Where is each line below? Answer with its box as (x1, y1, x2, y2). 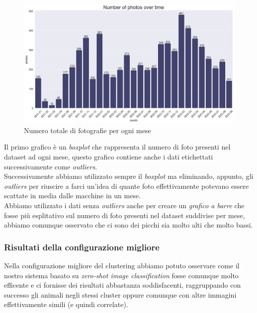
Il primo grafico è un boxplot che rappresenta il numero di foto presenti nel (4, 142, 231, 152)
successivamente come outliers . (4, 161, 97, 171)
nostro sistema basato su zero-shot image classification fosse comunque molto (4, 270, 239, 280)
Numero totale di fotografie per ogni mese (24, 125, 151, 135)
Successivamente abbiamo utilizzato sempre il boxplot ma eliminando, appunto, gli (4, 171, 254, 181)
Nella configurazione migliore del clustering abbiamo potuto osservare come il (4, 260, 240, 270)
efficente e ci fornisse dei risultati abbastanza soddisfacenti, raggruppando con (4, 280, 241, 290)
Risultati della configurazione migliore (4, 240, 160, 253)
